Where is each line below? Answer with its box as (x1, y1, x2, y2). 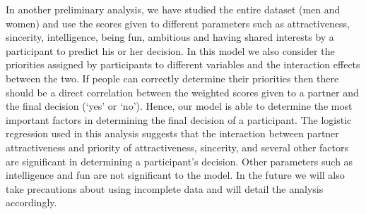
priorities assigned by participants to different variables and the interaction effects (6, 57, 360, 72)
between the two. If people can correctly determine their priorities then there (6, 70, 339, 85)
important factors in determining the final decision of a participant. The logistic (6, 112, 352, 127)
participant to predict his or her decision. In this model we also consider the (6, 43, 335, 58)
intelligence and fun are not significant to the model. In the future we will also (6, 168, 345, 182)
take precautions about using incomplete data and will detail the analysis (6, 181, 324, 196)
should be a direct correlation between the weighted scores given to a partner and (6, 84, 359, 99)
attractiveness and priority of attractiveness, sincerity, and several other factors (6, 139, 349, 154)
